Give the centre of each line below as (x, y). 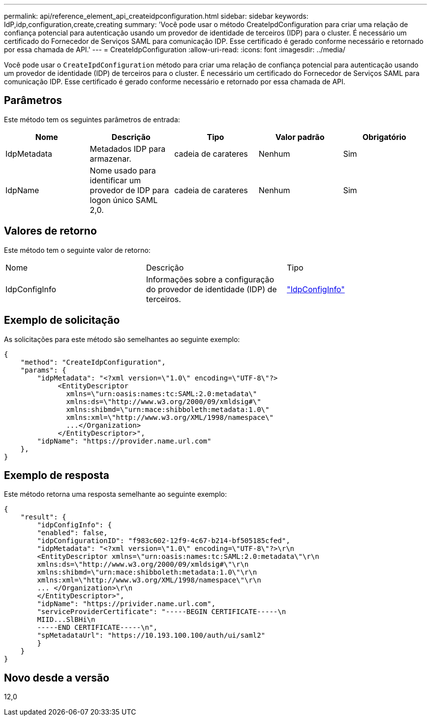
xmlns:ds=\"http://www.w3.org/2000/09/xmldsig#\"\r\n (143, 565)
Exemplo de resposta (57, 475)
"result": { (43, 517)
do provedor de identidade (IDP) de (211, 289)
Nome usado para (123, 170)
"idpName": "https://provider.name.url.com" (124, 441)
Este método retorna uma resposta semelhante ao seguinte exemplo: (115, 494)
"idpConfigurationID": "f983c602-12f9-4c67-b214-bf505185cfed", (164, 541)
